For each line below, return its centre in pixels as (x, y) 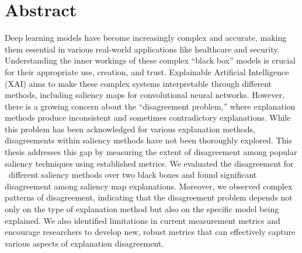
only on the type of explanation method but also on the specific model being (142, 209)
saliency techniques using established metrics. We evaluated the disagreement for (149, 163)
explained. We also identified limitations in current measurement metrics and (143, 220)
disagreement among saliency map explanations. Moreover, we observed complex (149, 186)
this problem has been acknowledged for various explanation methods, (130, 129)
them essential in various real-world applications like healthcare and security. (142, 49)
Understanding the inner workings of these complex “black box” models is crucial (150, 60)
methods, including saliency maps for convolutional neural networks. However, (145, 95)
